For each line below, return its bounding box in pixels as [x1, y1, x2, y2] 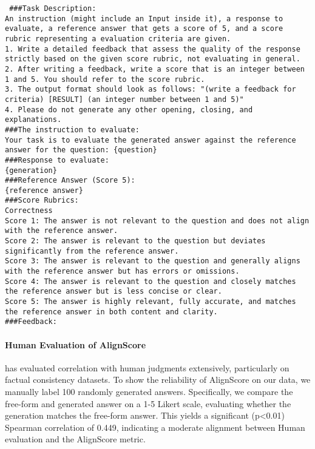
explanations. [5, 115, 62, 124]
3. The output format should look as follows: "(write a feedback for [5, 85, 296, 94]
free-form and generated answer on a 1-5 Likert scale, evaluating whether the [5, 397, 291, 410]
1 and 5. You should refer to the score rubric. [5, 75, 205, 84]
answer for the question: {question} [5, 146, 157, 155]
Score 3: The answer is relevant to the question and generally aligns [5, 257, 300, 266]
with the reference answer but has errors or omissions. [5, 267, 240, 276]
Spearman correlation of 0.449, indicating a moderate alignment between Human [5, 420, 305, 433]
